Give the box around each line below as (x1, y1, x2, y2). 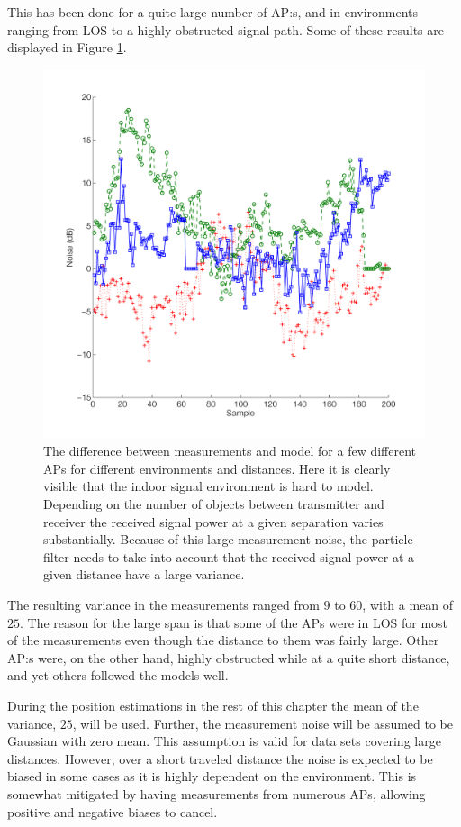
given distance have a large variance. (43, 565, 245, 584)
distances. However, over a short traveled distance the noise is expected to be (7, 749, 433, 768)
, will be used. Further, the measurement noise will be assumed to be (72, 713, 453, 732)
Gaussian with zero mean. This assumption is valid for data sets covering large (7, 732, 441, 750)
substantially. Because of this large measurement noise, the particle (43, 530, 413, 549)
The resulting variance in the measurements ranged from (7, 595, 320, 614)
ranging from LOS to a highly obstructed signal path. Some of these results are (7, 20, 444, 39)
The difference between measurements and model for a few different (43, 441, 417, 460)
